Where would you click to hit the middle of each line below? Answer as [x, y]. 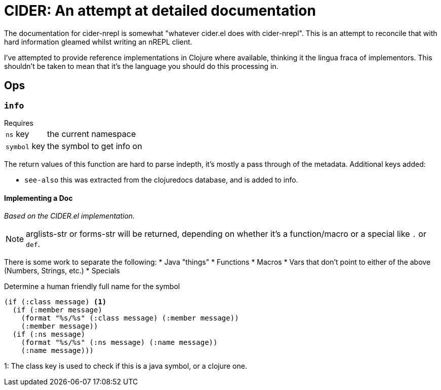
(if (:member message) [57, 310]
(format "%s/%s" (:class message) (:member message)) [130, 318]
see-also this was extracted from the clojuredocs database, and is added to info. [161, 180]
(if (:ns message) [49, 334]
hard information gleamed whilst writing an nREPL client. [98, 42]
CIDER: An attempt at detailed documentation [160, 11]
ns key [17, 134]
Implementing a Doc [38, 198]
